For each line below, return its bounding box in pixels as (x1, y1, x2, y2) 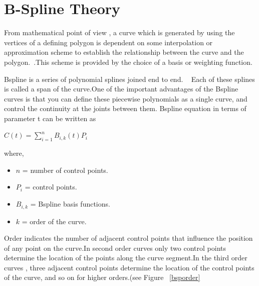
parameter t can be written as (4, 113, 96, 123)
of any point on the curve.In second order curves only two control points (4, 242, 226, 253)
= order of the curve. (22, 216, 87, 226)
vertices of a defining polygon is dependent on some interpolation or (4, 37, 213, 47)
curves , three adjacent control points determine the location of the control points (4, 262, 254, 272)
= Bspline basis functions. (30, 199, 110, 209)
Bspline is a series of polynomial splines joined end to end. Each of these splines (4, 73, 255, 84)
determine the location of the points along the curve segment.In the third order (4, 252, 247, 263)
